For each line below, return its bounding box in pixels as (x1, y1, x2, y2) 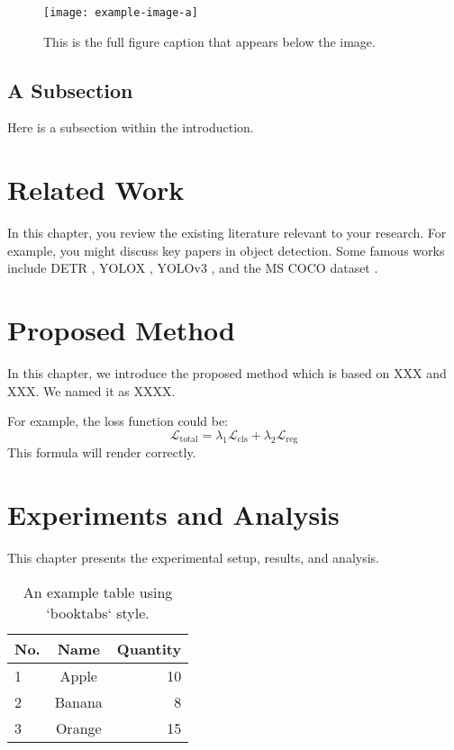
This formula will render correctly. (7, 443, 196, 462)
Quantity (116, 637, 182, 659)
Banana (54, 691, 103, 712)
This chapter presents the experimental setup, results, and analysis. (7, 548, 379, 567)
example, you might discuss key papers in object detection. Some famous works (7, 240, 445, 259)
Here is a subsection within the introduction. (7, 118, 254, 137)
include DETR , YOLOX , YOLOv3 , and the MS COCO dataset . (7, 258, 378, 277)
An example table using (23, 581, 173, 602)
